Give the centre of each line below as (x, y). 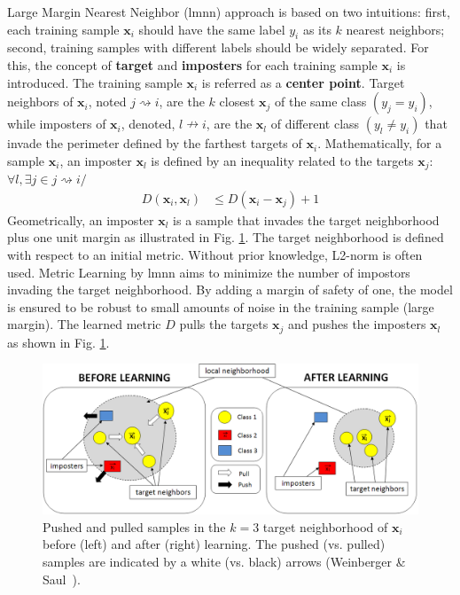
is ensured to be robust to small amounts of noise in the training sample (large (221, 306)
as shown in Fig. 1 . (58, 342)
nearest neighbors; (395, 29)
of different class (315, 124)
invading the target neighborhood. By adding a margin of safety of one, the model (230, 290)
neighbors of (40, 102)
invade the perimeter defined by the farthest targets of (155, 143)
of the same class (320, 102)
